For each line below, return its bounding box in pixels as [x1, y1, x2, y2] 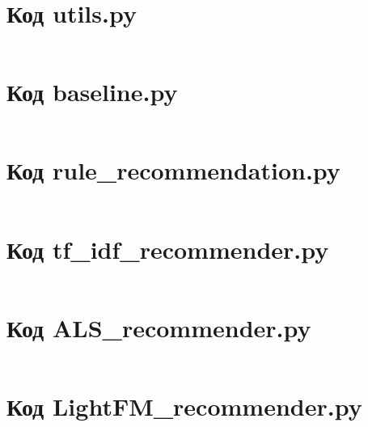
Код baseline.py [6, 75, 178, 108]
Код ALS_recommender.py [6, 311, 311, 344]
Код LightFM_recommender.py [6, 389, 362, 422]
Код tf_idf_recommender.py [6, 232, 329, 265]
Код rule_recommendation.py [6, 154, 341, 187]
